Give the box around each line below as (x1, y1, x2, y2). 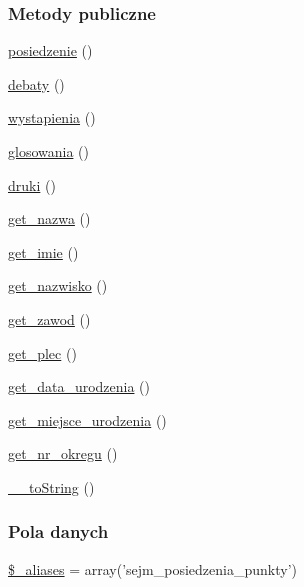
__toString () (8, 476, 95, 497)
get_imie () (8, 241, 79, 262)
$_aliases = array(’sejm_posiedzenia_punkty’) (8, 558, 297, 579)
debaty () (8, 73, 65, 94)
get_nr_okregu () (8, 443, 118, 464)
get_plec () (8, 342, 77, 363)
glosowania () (8, 141, 89, 161)
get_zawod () (8, 308, 91, 329)
